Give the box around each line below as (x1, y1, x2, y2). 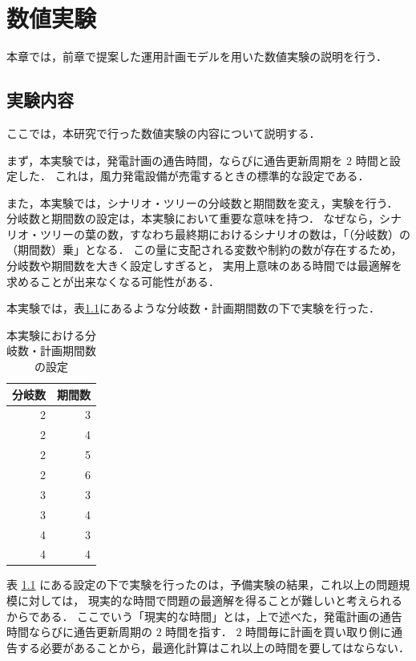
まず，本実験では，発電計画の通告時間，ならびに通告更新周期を (6, 151, 343, 168)
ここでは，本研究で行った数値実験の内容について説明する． (6, 124, 321, 141)
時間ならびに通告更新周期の (6, 623, 152, 640)
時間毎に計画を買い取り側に (245, 623, 392, 640)
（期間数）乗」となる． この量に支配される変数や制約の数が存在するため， (6, 241, 402, 258)
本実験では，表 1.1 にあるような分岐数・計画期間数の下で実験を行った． (6, 300, 380, 316)
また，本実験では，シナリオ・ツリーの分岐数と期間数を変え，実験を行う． (6, 194, 398, 211)
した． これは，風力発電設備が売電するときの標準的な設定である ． (17, 167, 370, 184)
